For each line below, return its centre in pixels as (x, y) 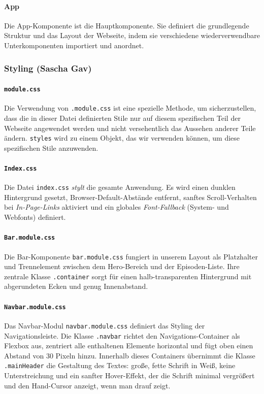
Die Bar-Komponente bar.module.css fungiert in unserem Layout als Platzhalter (131, 256)
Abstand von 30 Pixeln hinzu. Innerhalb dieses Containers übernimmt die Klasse (130, 355)
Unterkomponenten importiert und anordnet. (74, 45)
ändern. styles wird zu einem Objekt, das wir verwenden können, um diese (122, 138)
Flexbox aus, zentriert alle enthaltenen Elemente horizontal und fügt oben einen (129, 346)
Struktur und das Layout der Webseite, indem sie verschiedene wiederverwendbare (132, 35)
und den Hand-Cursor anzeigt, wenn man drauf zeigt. (87, 385)
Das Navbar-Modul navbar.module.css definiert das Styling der (105, 325)
